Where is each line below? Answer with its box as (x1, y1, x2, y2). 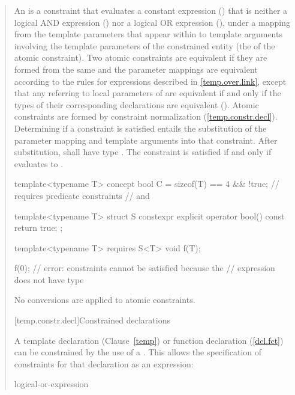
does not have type (14, 273, 84, 286)
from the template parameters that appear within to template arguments (14, 28, 282, 40)
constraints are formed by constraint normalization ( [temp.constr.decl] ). (14, 110, 278, 123)
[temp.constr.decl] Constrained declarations (14, 314, 170, 326)
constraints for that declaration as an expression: (14, 357, 194, 370)
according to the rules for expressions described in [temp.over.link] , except (14, 75, 287, 87)
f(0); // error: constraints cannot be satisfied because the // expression (14, 262, 275, 274)
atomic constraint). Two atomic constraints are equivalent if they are (14, 51, 267, 64)
